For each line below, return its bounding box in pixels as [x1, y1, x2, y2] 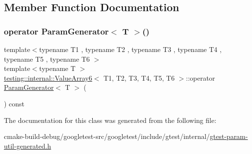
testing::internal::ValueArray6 [4, 72, 92, 83]
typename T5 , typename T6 [4, 53, 90, 64]
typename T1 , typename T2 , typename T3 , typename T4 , [39, 44, 222, 54]
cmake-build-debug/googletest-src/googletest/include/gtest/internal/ [4, 131, 210, 141]
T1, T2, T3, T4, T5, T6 [104, 72, 175, 83]
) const [4, 98, 25, 108]
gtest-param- [210, 131, 248, 141]
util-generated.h [4, 140, 51, 151]
